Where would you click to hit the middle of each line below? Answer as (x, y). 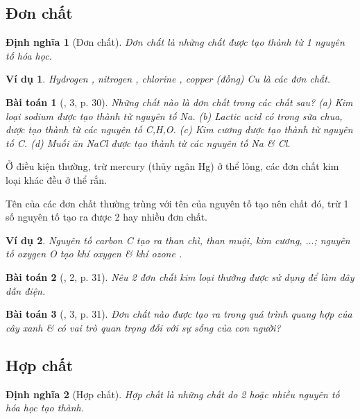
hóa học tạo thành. (45, 408)
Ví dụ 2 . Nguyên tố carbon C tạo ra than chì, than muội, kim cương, (154, 240)
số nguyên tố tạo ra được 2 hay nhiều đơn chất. (107, 217)
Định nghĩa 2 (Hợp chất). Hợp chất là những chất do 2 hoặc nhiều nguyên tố (173, 394)
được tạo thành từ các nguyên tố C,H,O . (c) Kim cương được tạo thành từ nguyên (179, 129)
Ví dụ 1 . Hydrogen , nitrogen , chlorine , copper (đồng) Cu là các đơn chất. (168, 79)
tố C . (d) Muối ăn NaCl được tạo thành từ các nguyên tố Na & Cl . (148, 143)
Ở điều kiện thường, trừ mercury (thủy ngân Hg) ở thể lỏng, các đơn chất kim (172, 166)
